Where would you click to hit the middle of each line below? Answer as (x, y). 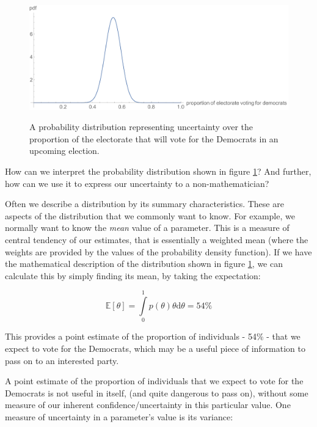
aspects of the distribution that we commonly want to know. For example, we (150, 215)
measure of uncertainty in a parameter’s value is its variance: (119, 416)
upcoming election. (64, 151)
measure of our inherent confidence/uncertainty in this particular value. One (148, 405)
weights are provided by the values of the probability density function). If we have (158, 251)
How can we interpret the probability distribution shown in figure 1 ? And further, (158, 171)
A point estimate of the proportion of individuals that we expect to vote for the (154, 381)
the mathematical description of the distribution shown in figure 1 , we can (144, 264)
